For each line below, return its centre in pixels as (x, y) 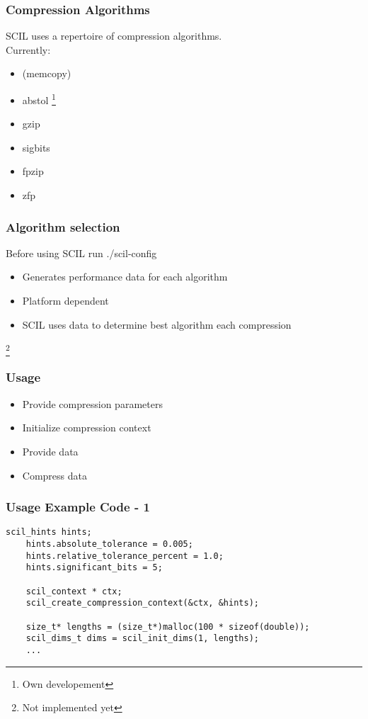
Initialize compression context (87, 428)
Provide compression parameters (92, 403)
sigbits (36, 147)
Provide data (50, 451)
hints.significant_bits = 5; (94, 568)
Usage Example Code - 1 (78, 507)
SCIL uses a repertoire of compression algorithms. (114, 36)
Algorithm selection (63, 226)
